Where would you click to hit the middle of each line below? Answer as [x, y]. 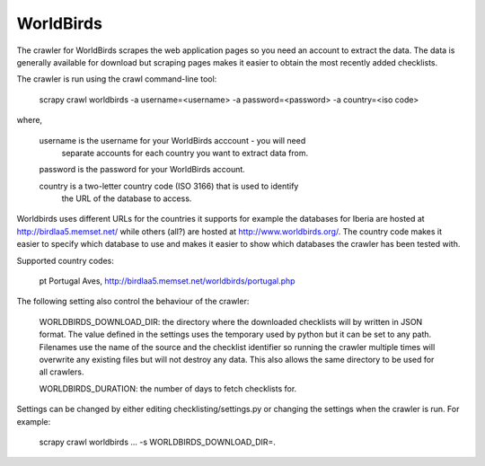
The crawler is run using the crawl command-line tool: [117, 79]
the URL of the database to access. [127, 198]
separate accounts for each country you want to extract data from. [185, 153]
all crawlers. [62, 372]
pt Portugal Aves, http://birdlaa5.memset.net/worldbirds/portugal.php [167, 281]
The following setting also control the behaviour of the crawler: [133, 302]
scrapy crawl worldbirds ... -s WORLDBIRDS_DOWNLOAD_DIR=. [157, 442]
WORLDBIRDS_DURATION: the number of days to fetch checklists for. [168, 388]
